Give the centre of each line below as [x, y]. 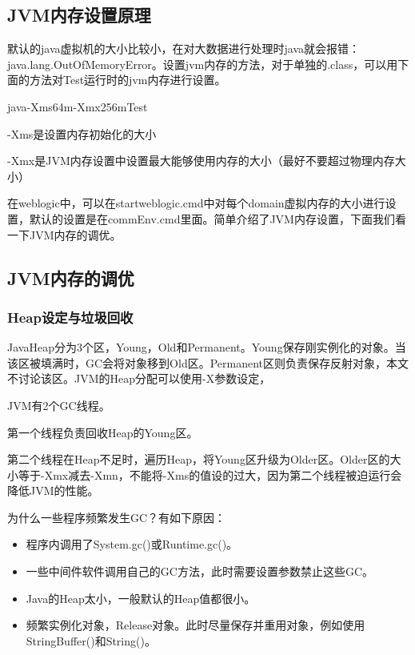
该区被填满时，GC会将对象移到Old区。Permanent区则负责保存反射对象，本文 [208, 362]
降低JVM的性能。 [53, 490]
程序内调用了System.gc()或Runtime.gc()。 [132, 544]
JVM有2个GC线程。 [59, 405]
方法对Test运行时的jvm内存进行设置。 [128, 80]
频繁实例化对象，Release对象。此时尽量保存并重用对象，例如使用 [196, 625]
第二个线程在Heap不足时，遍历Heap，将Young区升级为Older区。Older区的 [199, 459]
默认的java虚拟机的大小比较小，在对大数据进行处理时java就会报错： [184, 48]
